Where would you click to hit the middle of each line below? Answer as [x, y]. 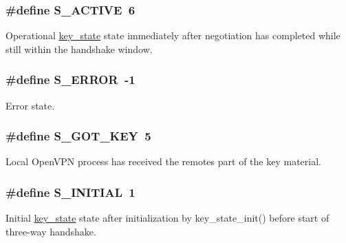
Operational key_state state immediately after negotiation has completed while [173, 35]
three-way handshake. [51, 231]
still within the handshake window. [79, 49]
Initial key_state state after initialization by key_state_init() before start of [167, 218]
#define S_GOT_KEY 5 [78, 136]
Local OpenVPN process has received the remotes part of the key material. [163, 161]
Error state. [30, 105]
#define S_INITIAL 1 [71, 192]
